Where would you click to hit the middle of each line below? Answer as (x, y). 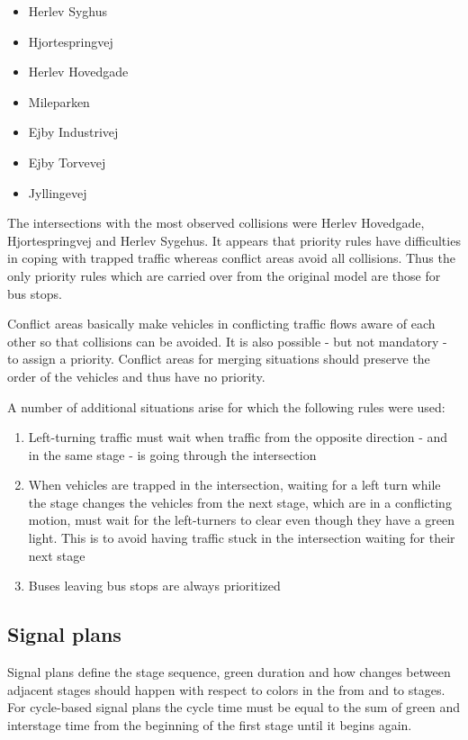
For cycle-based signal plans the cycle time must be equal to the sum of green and (234, 707)
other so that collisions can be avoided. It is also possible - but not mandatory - (227, 341)
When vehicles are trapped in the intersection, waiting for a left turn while (234, 485)
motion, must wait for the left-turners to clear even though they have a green (242, 520)
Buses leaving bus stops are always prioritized (154, 586)
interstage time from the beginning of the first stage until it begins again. (210, 724)
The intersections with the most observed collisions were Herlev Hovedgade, (216, 223)
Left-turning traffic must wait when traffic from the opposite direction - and (238, 437)
